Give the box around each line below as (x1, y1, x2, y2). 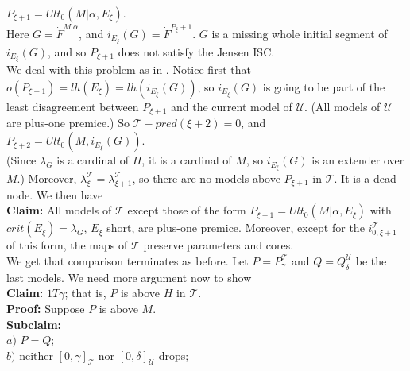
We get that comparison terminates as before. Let (6, 252, 249, 269)
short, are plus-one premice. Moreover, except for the (106, 219, 365, 236)
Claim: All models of (6, 202, 112, 218)
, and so (47, 43, 87, 60)
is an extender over (311, 152, 404, 168)
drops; (158, 346, 189, 363)
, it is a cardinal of (141, 152, 232, 168)
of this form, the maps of (6, 237, 128, 253)
